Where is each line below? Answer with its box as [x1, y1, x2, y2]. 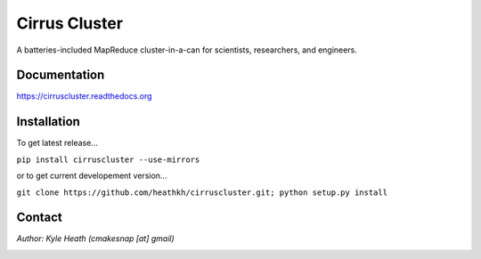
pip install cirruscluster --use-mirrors [16, 154, 200, 165]
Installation [16, 114, 80, 129]
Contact [16, 210, 62, 225]
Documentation [16, 68, 105, 83]
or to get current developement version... [16, 170, 167, 182]
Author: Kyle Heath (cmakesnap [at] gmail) [16, 233, 175, 244]
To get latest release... [16, 138, 98, 149]
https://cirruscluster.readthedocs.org [16, 91, 152, 101]
